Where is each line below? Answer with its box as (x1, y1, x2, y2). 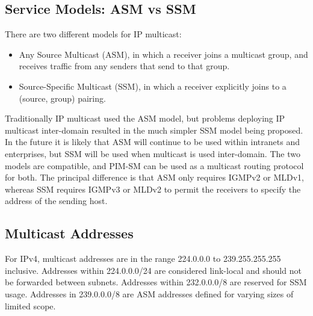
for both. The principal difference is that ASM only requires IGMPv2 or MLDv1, (5, 171, 304, 184)
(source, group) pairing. (19, 91, 106, 104)
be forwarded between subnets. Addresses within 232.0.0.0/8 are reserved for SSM (5, 276, 307, 288)
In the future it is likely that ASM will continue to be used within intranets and (5, 135, 300, 148)
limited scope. (5, 299, 56, 312)
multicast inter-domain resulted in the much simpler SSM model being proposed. (5, 123, 303, 136)
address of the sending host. (5, 194, 108, 207)
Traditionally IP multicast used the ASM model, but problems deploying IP (5, 112, 285, 125)
